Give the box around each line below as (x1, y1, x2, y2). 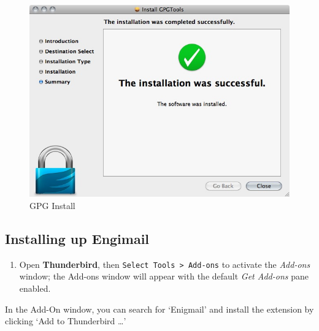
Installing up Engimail (5, 229, 150, 248)
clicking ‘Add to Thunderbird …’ (5, 314, 126, 327)
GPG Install (29, 199, 75, 211)
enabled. (19, 282, 51, 294)
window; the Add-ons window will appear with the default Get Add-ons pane (19, 270, 309, 283)
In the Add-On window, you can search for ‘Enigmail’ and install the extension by (5, 302, 314, 315)
